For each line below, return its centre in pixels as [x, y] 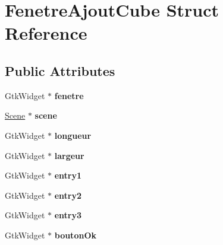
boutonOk [75, 235]
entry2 [68, 195]
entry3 [68, 215]
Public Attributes [60, 70]
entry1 [68, 175]
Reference [46, 33]
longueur [73, 135]
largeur [69, 155]
